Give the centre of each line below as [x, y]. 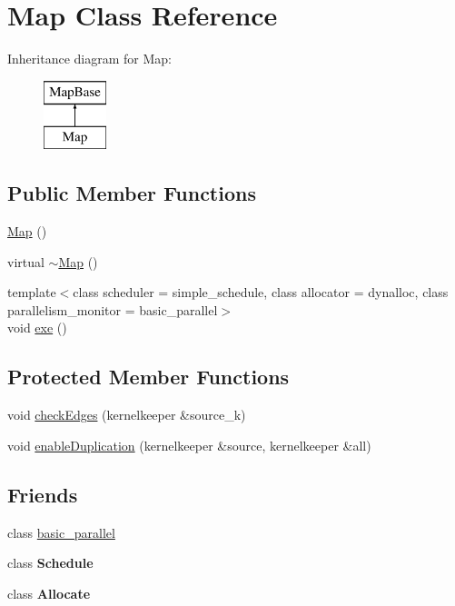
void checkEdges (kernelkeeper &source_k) [127, 415]
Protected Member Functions [148, 377]
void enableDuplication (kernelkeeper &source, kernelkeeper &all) [189, 445]
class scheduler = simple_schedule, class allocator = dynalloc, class [261, 292]
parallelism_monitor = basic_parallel [113, 309]
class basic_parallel [61, 532]
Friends [43, 494]
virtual [26, 261]
